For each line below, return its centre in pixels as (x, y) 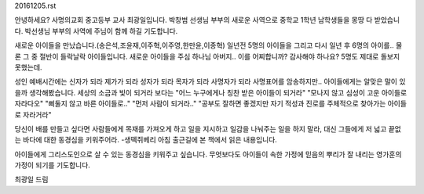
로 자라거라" (33, 114)
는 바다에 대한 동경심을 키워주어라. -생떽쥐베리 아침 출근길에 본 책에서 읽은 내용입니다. (146, 140)
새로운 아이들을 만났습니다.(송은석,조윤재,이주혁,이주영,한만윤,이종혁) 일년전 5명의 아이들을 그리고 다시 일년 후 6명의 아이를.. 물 (208, 45)
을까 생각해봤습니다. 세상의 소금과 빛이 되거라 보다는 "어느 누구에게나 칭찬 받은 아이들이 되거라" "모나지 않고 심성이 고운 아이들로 (211, 92)
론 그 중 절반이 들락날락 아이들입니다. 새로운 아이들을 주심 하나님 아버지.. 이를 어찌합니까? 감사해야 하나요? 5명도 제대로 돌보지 (207, 56)
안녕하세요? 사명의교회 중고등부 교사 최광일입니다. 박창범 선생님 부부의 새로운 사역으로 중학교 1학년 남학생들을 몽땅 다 (194, 20)
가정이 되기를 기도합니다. (52, 165)
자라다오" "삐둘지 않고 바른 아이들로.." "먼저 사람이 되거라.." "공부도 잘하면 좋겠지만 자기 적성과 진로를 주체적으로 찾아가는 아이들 (211, 104)
